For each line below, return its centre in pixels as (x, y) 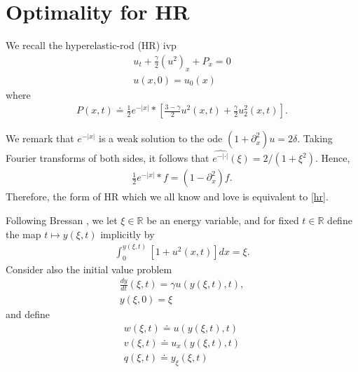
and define (28, 314)
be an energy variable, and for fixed (223, 220)
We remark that (40, 138)
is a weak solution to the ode (161, 138)
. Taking (315, 138)
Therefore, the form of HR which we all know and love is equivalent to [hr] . (167, 197)
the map (23, 234)
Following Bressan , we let (62, 220)
